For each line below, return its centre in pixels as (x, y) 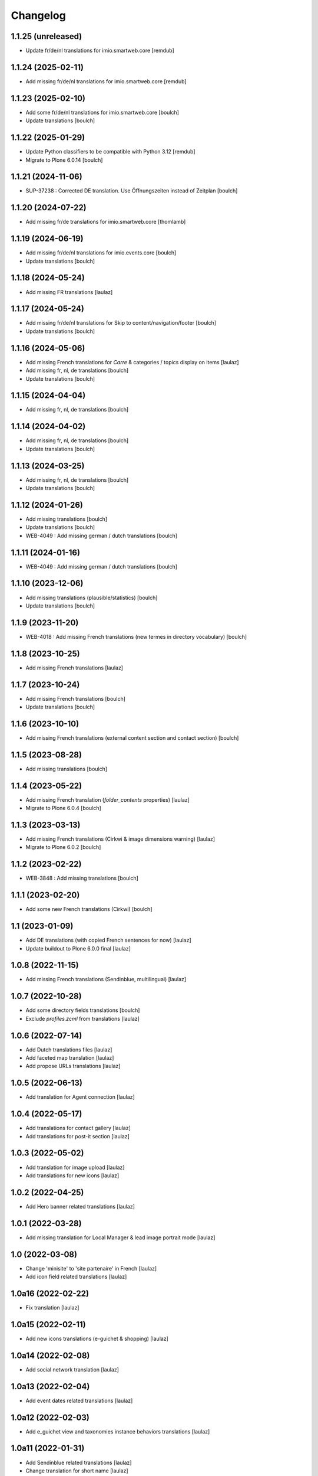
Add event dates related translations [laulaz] (79, 1400)
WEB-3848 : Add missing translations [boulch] (82, 878)
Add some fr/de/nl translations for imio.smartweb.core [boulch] (102, 112)
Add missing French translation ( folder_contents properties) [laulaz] (107, 799)
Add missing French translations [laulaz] (74, 668)
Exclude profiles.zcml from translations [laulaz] (82, 1018)
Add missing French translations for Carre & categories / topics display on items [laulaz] (132, 362)
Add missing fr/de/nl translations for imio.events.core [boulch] (101, 253)
